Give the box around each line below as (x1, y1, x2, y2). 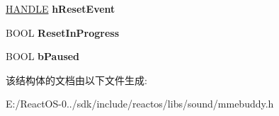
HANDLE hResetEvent (6, 1, 115, 16)
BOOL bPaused (6, 49, 80, 64)
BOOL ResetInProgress (6, 25, 120, 40)
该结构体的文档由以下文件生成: (6, 72, 147, 87)
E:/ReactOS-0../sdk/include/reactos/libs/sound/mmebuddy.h (6, 96, 274, 111)
